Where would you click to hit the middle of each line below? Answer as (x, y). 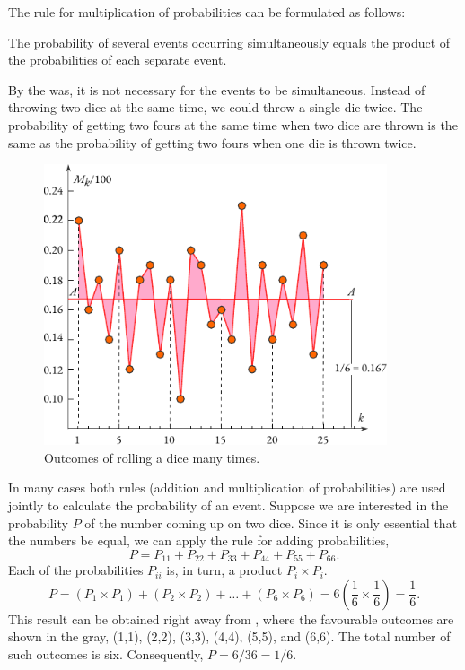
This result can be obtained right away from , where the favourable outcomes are (231, 618)
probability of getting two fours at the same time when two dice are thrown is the (233, 124)
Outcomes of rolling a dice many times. (152, 457)
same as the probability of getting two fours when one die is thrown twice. (212, 142)
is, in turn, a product (224, 570)
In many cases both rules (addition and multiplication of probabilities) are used (227, 487)
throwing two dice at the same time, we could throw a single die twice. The (215, 107)
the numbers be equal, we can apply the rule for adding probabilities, (199, 540)
